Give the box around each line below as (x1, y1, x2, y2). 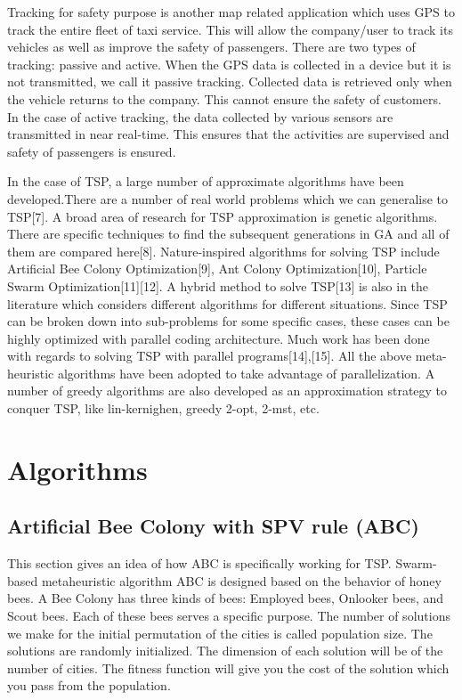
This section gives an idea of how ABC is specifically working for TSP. (7, 554, 392, 573)
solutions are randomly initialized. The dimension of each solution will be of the (7, 641, 443, 660)
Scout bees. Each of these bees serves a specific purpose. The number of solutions (7, 606, 450, 625)
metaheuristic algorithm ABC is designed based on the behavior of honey (41, 571, 442, 590)
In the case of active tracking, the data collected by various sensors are (7, 107, 393, 126)
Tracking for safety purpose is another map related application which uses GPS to (7, 3, 455, 20)
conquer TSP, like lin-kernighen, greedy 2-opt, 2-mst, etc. (7, 399, 320, 418)
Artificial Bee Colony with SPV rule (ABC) (7, 512, 419, 540)
